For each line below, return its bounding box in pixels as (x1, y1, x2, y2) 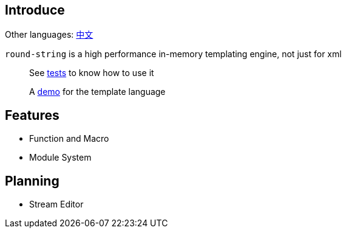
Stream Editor (29, 199, 84, 210)
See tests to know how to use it (29, 68, 154, 78)
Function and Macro (29, 133, 109, 144)
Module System (29, 152, 92, 163)
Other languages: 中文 (5, 29, 93, 40)
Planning (5, 173, 59, 189)
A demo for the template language (29, 86, 166, 97)
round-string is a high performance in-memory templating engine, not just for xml (5, 49, 342, 60)
